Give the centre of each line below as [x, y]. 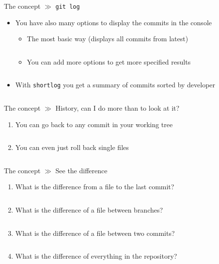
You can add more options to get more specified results [109, 61]
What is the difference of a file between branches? [89, 210]
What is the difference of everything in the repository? [96, 256]
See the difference [81, 170]
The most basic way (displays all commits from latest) [108, 39]
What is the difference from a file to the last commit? [95, 187]
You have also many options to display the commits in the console [113, 22]
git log [68, 7]
